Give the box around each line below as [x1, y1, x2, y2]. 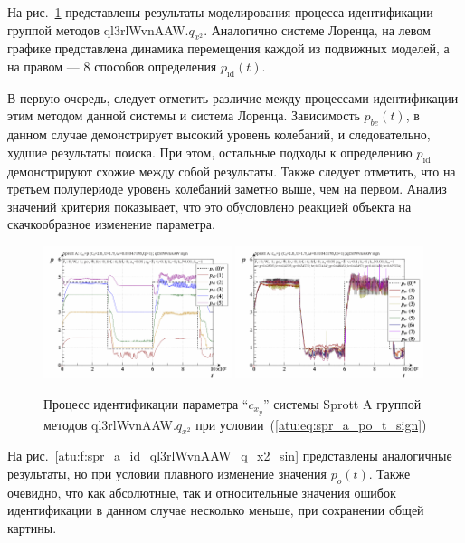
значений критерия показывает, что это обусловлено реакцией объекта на [7, 196, 412, 215]
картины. [7, 518, 57, 537]
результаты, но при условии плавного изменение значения [7, 463, 327, 482]
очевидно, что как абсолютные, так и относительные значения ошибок [7, 482, 396, 501]
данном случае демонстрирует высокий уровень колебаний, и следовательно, [7, 125, 431, 144]
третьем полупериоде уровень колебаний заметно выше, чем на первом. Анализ [7, 179, 447, 198]
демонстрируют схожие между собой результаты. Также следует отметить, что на [7, 161, 456, 180]
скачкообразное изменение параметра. [7, 214, 215, 233]
